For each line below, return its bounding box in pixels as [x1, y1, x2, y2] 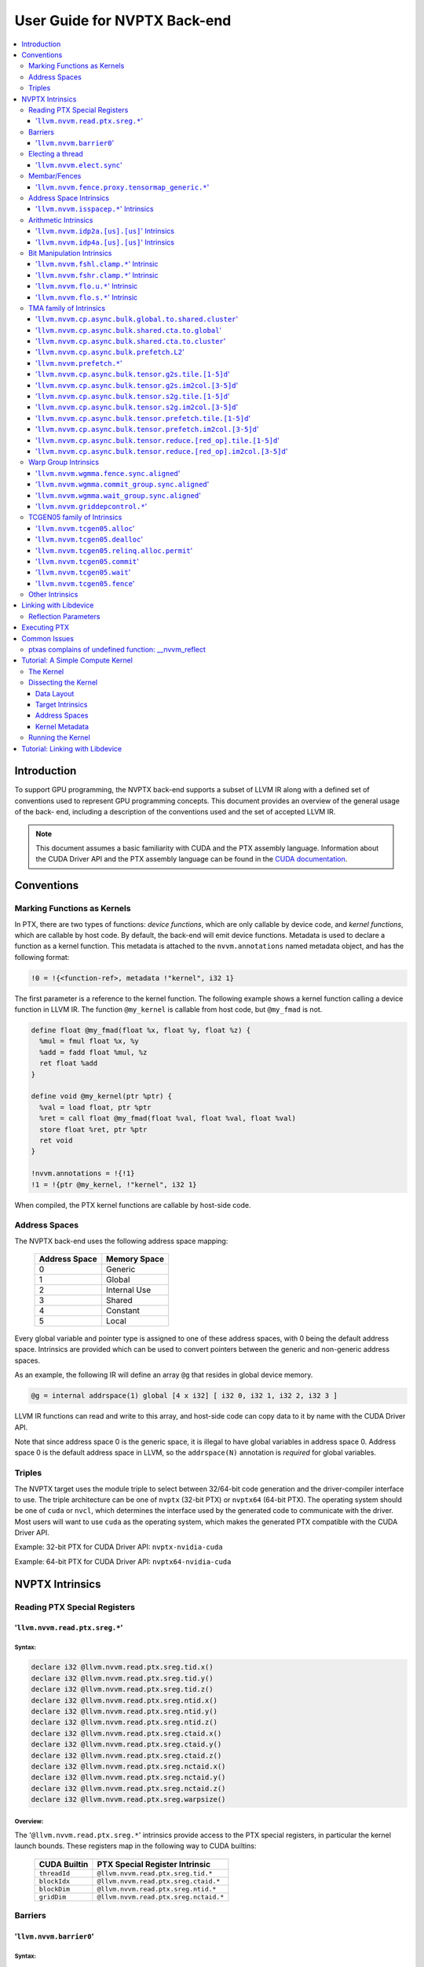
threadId [38, 1869, 71, 1877]
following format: [14, 952, 70, 961]
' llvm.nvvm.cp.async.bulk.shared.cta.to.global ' [35, 325, 222, 334]
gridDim [38, 1892, 67, 1901]
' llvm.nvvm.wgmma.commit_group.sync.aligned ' [35, 480, 210, 489]
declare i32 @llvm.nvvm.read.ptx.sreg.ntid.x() [31, 1696, 217, 1705]
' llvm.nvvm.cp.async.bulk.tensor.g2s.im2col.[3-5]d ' [35, 380, 239, 389]
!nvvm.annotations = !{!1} [31, 1169, 135, 1178]
